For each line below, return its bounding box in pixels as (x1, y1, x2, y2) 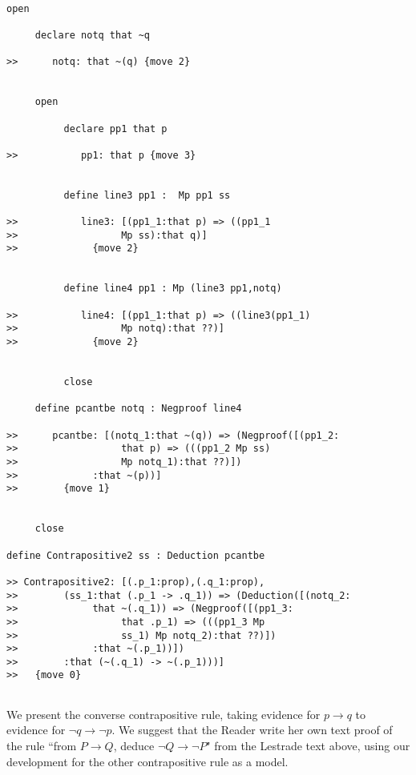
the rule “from (6, 737, 77, 753)
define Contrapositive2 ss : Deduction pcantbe (6, 549, 265, 561)
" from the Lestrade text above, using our (206, 737, 410, 753)
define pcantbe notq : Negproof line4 (34, 403, 242, 415)
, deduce (113, 737, 155, 753)
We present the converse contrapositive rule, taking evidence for (6, 705, 321, 722)
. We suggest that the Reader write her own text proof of (111, 721, 393, 738)
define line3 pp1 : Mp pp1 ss (63, 189, 231, 201)
